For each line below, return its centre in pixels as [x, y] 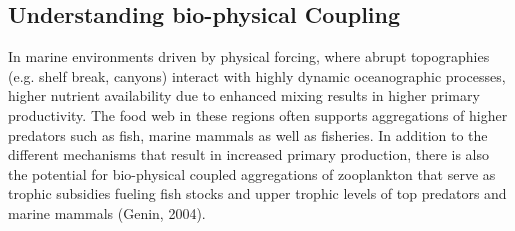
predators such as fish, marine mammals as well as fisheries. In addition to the [248, 134]
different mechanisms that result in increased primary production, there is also [249, 154]
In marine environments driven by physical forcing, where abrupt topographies [249, 56]
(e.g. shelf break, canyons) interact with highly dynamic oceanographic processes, [257, 75]
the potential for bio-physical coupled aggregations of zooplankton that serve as [252, 173]
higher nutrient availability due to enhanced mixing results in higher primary [244, 95]
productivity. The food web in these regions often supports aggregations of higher [258, 114]
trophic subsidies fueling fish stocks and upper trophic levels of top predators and [257, 193]
